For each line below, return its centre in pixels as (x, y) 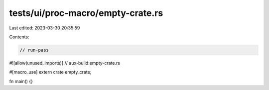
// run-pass (34, 50)
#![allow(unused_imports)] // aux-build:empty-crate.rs (65, 63)
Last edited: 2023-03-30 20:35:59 (45, 28)
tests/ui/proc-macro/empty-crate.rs (86, 13)
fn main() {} (21, 81)
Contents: (19, 37)
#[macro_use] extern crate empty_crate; (50, 72)
